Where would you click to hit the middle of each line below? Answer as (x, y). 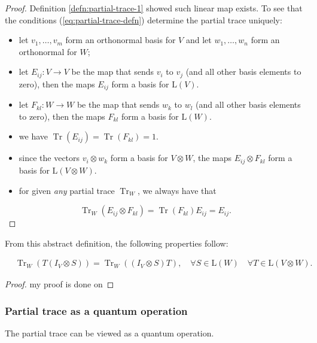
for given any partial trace (67, 190)
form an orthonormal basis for (121, 40)
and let (199, 40)
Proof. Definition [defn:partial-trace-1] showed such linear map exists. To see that (154, 8)
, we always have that (177, 190)
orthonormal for (48, 51)
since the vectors (49, 158)
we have (33, 136)
